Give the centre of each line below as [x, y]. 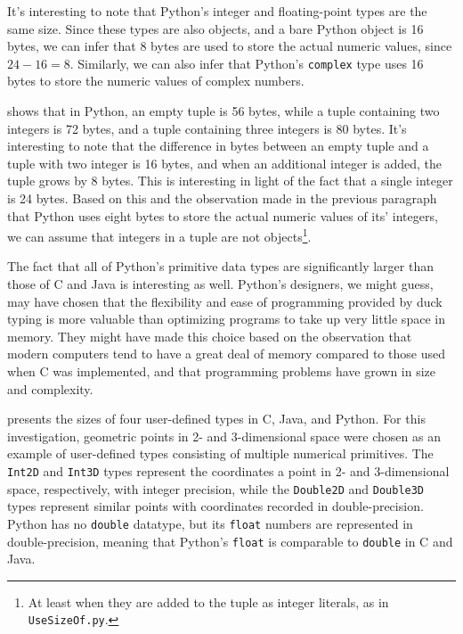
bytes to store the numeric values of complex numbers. [156, 81]
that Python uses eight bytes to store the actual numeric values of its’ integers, [223, 215]
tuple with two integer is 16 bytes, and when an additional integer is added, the [224, 163]
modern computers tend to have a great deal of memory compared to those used [226, 354]
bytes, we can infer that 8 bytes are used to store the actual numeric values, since [230, 46]
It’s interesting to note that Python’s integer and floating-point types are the [217, 11]
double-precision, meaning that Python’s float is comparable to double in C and [230, 541]
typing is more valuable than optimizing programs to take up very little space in [226, 319]
